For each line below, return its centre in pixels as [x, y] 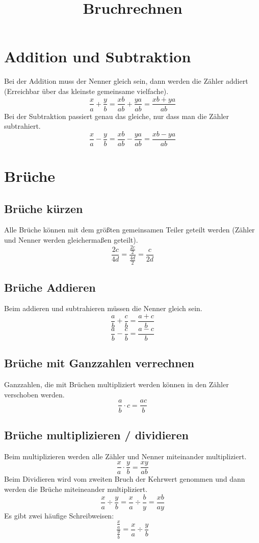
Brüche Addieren [50, 287]
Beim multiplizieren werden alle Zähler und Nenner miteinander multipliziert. [125, 456]
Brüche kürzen [44, 208]
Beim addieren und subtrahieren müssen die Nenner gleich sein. [103, 308]
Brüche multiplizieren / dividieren [96, 434]
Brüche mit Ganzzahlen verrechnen [99, 363]
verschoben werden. [34, 394]
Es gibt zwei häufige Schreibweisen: [59, 515]
